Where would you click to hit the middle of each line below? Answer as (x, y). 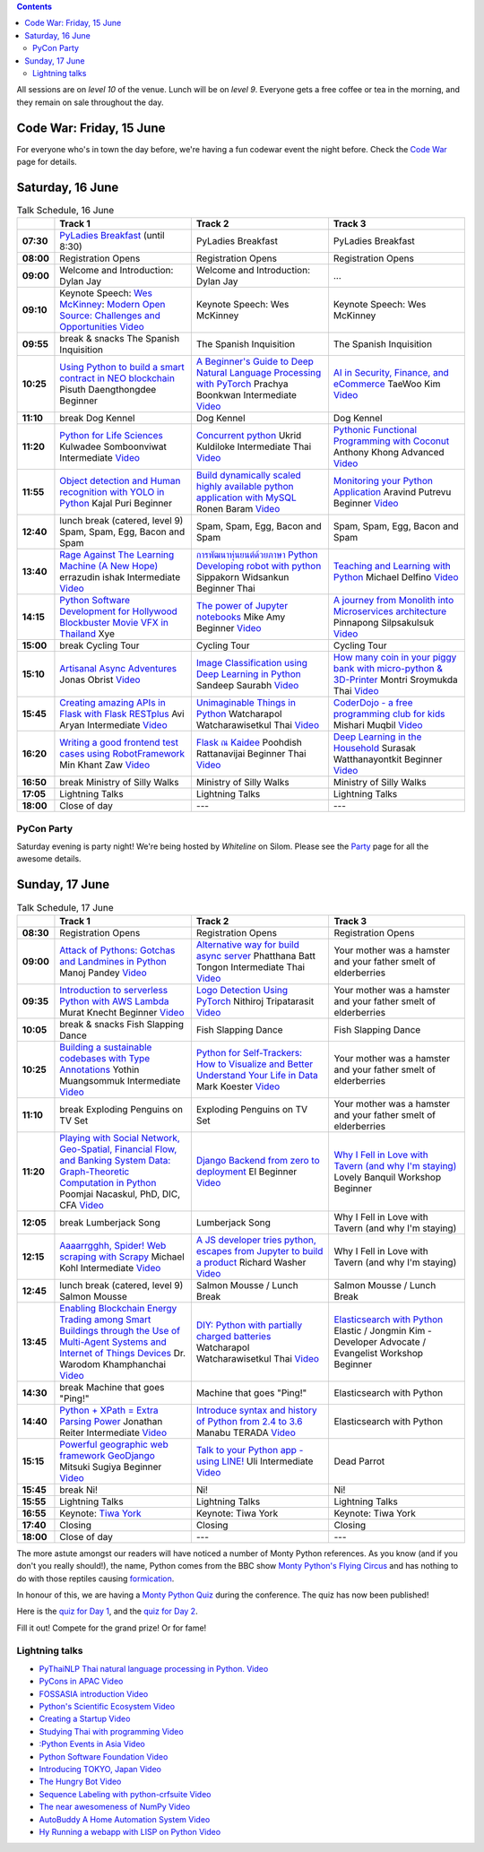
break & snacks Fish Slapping (121, 1024)
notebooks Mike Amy (241, 617)
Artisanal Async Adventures (118, 669)
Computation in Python (108, 1182)
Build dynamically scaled (249, 475)
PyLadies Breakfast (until (112, 236)
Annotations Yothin (99, 1069)
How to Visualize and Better (255, 1064)
